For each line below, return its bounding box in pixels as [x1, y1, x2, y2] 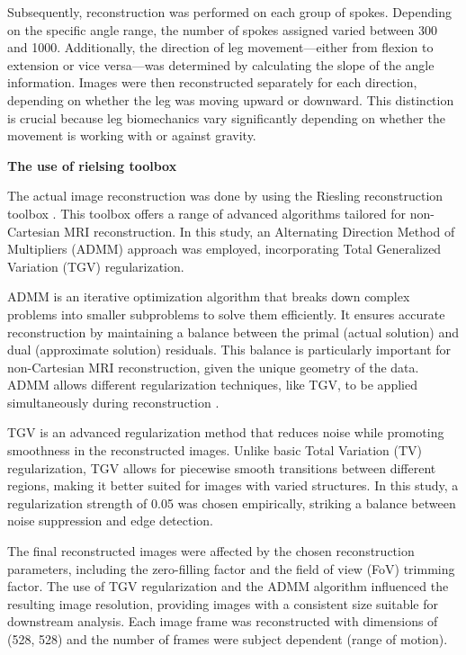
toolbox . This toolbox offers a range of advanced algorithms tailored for [7, 203, 407, 222]
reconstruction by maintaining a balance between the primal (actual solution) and [7, 322, 459, 341]
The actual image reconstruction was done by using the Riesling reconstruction [7, 186, 444, 205]
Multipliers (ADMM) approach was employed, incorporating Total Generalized [7, 239, 442, 258]
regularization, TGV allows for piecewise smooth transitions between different [7, 458, 436, 477]
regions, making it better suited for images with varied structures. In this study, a [7, 476, 459, 495]
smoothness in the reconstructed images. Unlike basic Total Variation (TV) [7, 441, 423, 460]
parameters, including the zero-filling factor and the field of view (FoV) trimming [7, 559, 455, 578]
